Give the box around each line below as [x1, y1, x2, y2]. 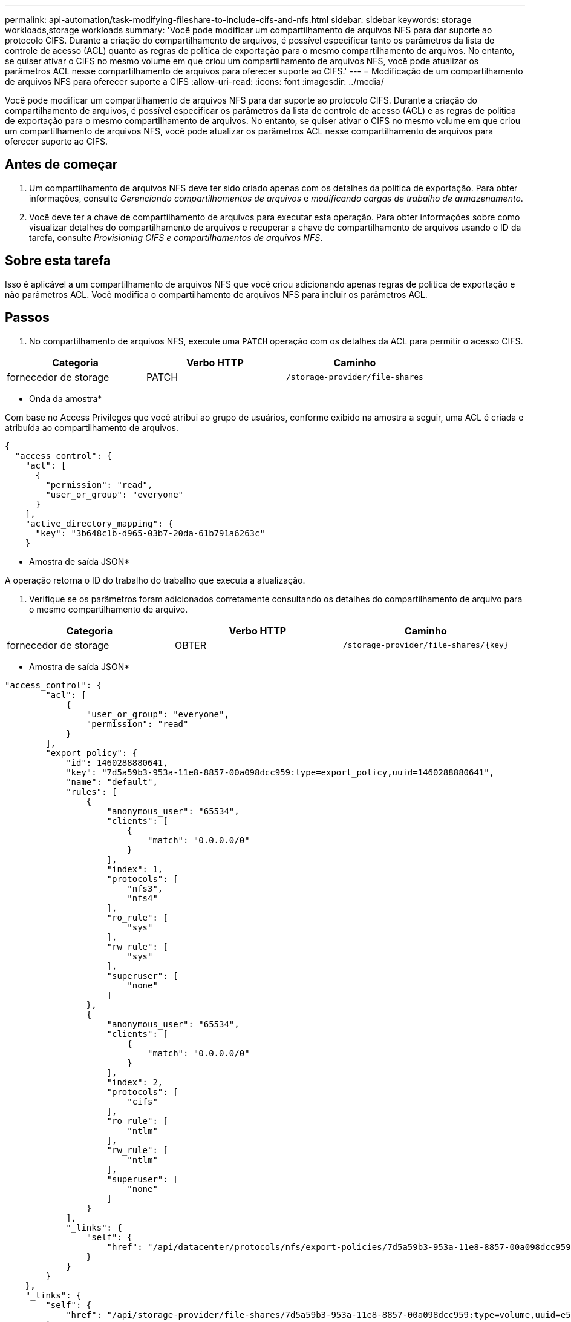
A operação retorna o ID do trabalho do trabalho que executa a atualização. [5, 574, 305, 585]
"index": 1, [106, 864, 163, 874]
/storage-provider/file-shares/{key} [342, 640, 509, 650]
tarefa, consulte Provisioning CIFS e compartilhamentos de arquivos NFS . [29, 232, 323, 243]
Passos [5, 310, 50, 326]
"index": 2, [106, 1077, 163, 1087]
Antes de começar [5, 157, 118, 173]
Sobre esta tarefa [5, 253, 111, 269]
